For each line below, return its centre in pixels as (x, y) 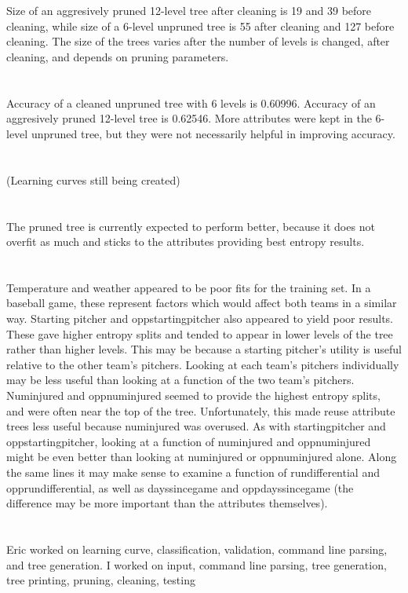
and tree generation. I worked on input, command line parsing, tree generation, (197, 564)
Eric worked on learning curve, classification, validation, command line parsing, (197, 549)
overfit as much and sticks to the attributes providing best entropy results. (186, 242)
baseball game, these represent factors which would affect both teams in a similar (202, 303)
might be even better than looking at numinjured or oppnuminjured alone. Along (202, 457)
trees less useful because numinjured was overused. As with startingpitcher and (196, 426)
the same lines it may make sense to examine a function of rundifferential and (193, 472)
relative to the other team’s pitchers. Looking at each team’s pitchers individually (203, 364)
